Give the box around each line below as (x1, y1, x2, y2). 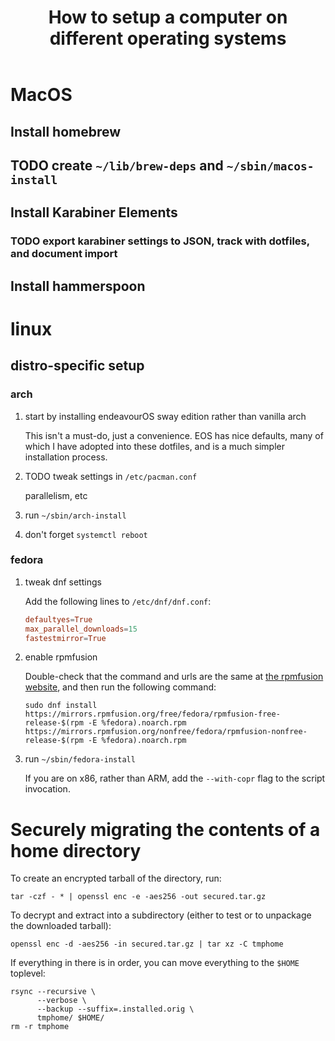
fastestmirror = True (24, 633, 107, 643)
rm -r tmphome (10, 1022, 70, 1032)
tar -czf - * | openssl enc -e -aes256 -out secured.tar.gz (10, 892, 267, 902)
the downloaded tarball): (10, 920, 112, 932)
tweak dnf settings (24, 576, 102, 588)
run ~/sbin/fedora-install (24, 753, 136, 765)
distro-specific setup (10, 357, 145, 375)
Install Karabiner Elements (10, 204, 178, 221)
